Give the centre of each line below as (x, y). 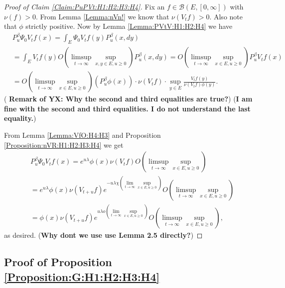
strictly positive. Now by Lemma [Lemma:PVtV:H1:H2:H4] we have (129, 26)
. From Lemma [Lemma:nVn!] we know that (102, 16)
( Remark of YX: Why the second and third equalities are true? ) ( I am (128, 99)
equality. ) (20, 118)
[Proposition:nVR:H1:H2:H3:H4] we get (64, 144)
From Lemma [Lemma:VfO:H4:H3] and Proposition (82, 135)
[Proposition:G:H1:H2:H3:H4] (82, 276)
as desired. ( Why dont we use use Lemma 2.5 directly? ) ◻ (103, 235)
